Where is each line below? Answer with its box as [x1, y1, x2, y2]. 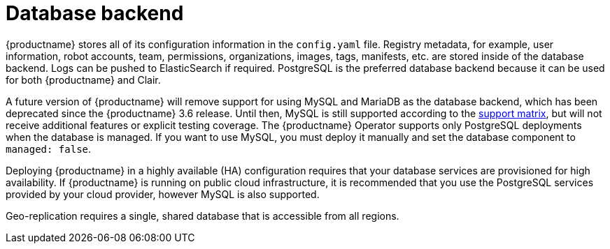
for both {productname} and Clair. [6, 73, 161, 86]
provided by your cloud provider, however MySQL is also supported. [6, 188, 320, 200]
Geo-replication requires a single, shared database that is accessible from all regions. [6, 209, 399, 222]
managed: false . [6, 142, 92, 155]
